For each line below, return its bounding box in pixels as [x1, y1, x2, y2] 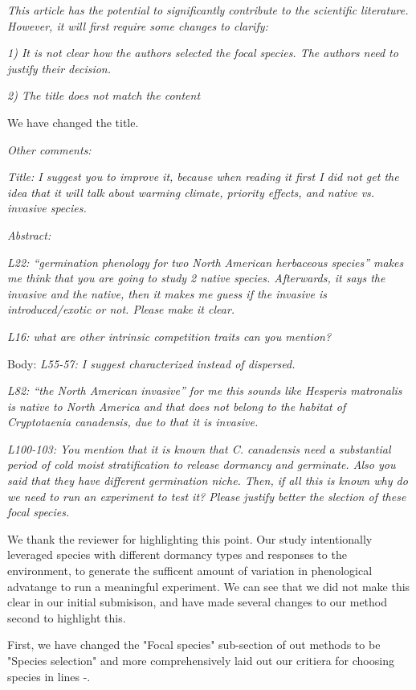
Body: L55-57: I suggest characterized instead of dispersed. [7, 355, 296, 372]
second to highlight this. [7, 609, 126, 626]
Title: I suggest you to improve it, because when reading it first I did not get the [7, 168, 399, 185]
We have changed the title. [7, 113, 139, 130]
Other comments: [7, 141, 92, 158]
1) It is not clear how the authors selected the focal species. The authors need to [7, 44, 398, 61]
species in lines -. [7, 667, 91, 684]
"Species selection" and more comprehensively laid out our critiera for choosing [7, 652, 394, 668]
